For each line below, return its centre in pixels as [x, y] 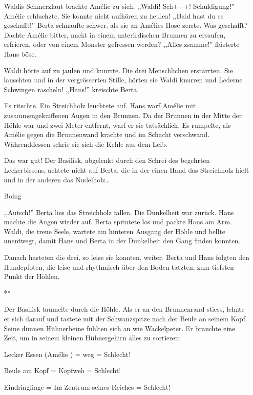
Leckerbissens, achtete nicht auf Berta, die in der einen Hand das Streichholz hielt [126, 169]
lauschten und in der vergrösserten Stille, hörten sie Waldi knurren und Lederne [123, 80]
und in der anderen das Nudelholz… [57, 179]
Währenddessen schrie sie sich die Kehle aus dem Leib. [86, 144]
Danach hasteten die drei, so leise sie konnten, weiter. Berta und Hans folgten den [127, 257]
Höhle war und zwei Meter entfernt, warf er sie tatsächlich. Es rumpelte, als [117, 125]
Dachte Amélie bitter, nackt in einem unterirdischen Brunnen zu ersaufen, [115, 34]
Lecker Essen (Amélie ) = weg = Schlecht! [67, 354]
